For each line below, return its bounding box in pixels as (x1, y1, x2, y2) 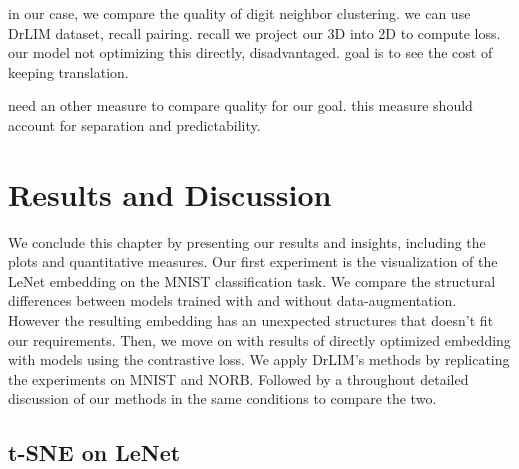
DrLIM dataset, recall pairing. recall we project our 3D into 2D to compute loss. (8, 22, 501, 43)
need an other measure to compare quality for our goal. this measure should (8, 95, 473, 116)
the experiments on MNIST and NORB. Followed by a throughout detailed (8, 368, 469, 389)
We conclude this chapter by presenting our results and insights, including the (8, 231, 486, 252)
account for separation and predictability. (8, 114, 261, 135)
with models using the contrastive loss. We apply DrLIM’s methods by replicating (8, 349, 510, 370)
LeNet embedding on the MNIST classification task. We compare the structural (8, 270, 496, 291)
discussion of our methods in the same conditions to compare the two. (8, 388, 437, 409)
